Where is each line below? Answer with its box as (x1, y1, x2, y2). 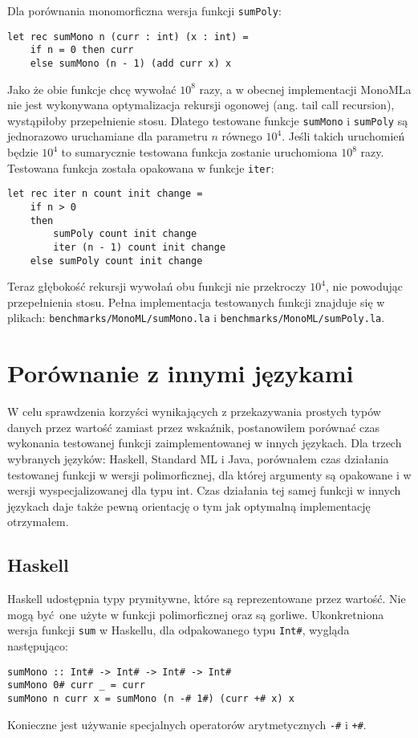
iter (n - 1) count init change (53, 241, 226, 253)
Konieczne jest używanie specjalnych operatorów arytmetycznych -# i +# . (7, 716, 367, 732)
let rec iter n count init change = (7, 188, 203, 200)
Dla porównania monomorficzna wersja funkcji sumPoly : (7, 2, 282, 18)
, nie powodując (325, 278, 404, 295)
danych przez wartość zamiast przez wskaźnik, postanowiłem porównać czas (7, 418, 380, 435)
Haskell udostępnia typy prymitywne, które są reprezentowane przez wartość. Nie (7, 590, 406, 607)
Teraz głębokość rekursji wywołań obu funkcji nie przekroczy (7, 278, 306, 295)
